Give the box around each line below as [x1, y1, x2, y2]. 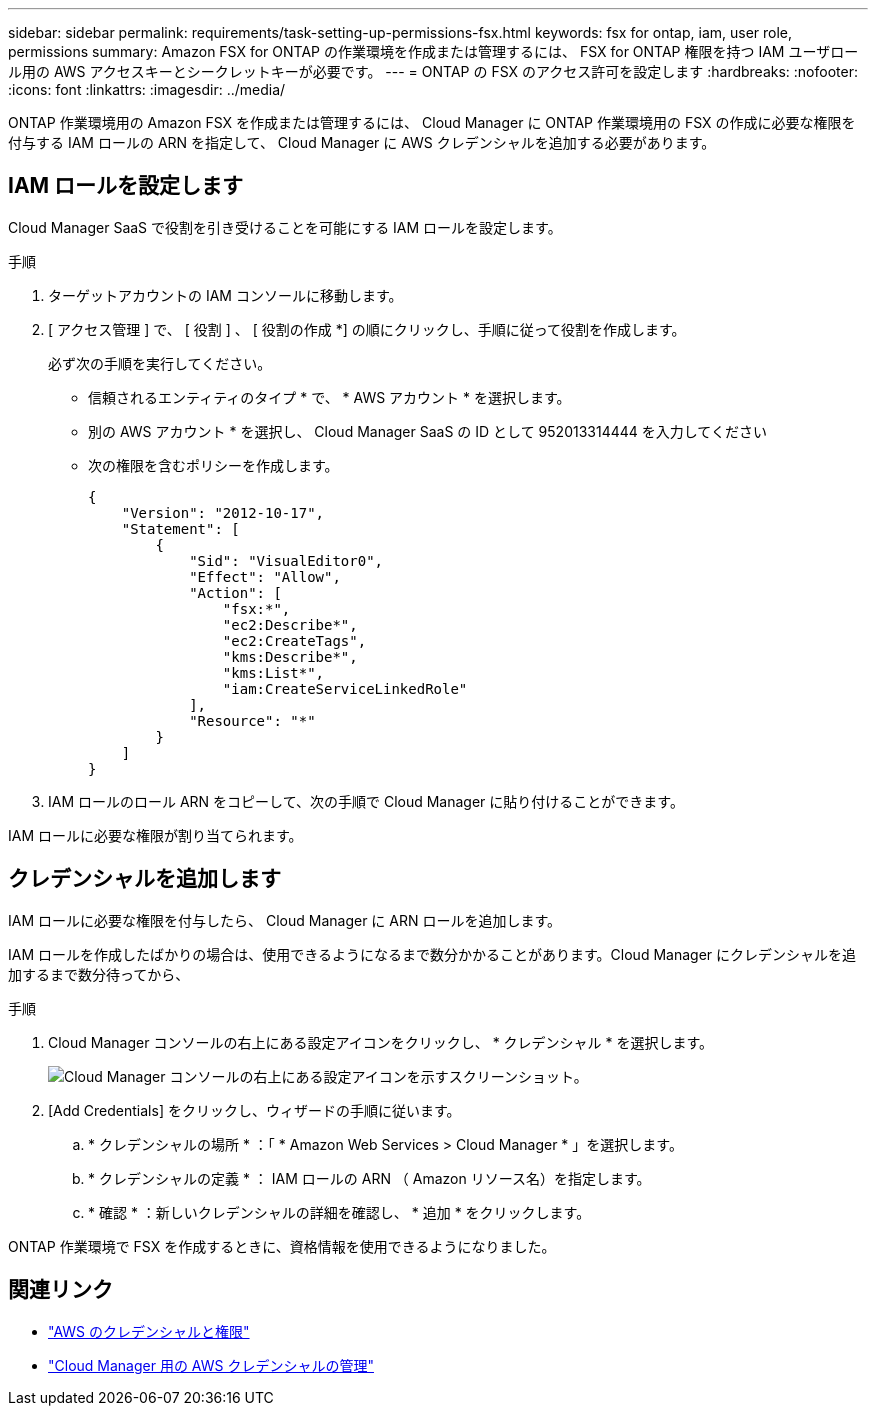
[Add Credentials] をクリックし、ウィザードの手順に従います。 [48, 1101, 461, 1119]
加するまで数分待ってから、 [8, 965, 190, 983]
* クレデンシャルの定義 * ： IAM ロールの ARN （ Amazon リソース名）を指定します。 [88, 1169, 651, 1187]
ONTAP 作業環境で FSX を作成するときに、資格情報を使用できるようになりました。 [8, 1237, 556, 1255]
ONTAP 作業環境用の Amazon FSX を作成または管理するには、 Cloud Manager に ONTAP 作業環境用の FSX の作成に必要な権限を [8, 114, 856, 131]
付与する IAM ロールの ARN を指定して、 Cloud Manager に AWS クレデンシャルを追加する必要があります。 [8, 134, 716, 151]
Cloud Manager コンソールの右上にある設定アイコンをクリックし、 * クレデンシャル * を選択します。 [48, 1033, 714, 1051]
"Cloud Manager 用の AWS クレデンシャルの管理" [48, 1356, 374, 1374]
